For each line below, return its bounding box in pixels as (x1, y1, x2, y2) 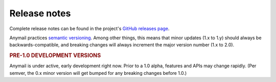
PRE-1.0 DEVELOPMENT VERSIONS (9, 52, 101, 59)
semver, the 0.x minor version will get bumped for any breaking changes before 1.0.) (9, 70, 187, 76)
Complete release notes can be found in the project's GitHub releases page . (9, 25, 170, 32)
